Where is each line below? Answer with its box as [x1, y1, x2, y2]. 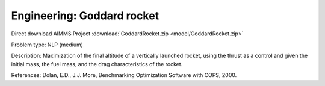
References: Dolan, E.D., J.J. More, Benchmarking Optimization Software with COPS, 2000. [11, 72, 237, 79]
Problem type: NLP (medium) [11, 41, 84, 48]
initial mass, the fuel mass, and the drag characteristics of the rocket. [11, 60, 183, 67]
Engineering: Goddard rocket [11, 9, 159, 22]
